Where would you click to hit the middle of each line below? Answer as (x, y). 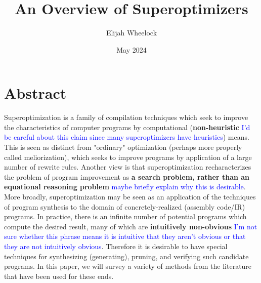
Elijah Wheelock (132, 33)
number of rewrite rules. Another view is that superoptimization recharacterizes (128, 167)
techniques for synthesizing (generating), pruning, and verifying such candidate (126, 256)
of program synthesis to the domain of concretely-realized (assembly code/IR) (125, 206)
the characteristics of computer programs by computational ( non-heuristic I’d (127, 127)
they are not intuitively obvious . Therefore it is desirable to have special (116, 246)
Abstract (35, 93)
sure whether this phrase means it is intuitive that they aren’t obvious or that (125, 236)
